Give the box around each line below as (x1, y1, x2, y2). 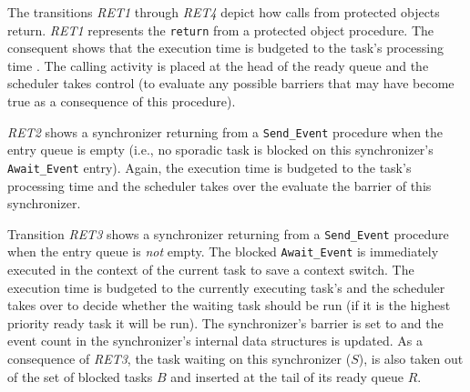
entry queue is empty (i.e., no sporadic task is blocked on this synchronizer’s (7, 140, 434, 159)
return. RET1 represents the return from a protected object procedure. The (7, 20, 434, 39)
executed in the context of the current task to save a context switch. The (7, 260, 414, 279)
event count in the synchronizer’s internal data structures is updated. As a (7, 331, 424, 350)
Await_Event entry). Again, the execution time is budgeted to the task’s (7, 157, 412, 176)
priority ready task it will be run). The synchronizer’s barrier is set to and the (7, 313, 444, 332)
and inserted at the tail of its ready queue (170, 367, 404, 386)
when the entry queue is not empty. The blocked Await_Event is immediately (7, 242, 439, 261)
